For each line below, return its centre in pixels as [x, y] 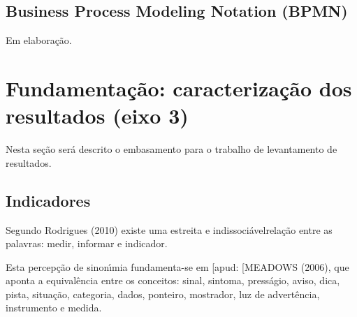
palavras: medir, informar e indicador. [87, 243]
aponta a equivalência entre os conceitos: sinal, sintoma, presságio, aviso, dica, [173, 280]
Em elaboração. [39, 40]
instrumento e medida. [54, 308]
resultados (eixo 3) [97, 116]
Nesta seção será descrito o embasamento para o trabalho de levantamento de [172, 149]
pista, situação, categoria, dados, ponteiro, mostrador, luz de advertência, [163, 294]
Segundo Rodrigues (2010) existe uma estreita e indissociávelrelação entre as [169, 229]
